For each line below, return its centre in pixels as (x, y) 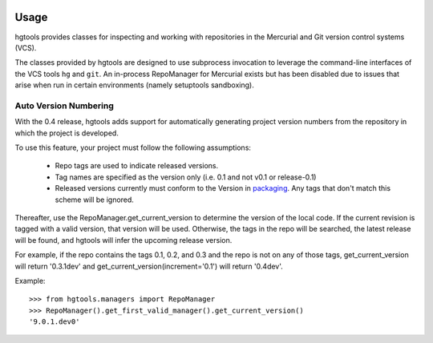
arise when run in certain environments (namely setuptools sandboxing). (134, 85)
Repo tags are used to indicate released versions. (137, 166)
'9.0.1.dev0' (55, 322)
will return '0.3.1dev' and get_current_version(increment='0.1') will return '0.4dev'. (149, 266)
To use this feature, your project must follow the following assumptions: (133, 147)
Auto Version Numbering (64, 106)
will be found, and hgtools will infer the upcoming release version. (123, 240)
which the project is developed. (67, 133)
